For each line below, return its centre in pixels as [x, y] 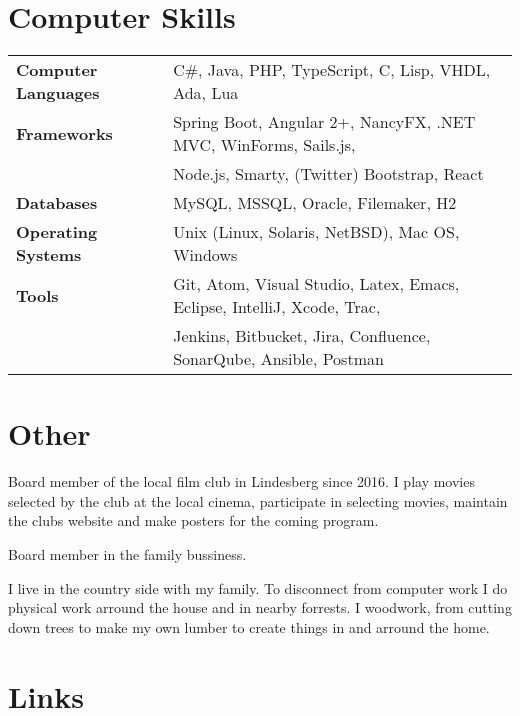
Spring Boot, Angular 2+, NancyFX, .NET [324, 122]
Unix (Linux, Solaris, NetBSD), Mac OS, [316, 232]
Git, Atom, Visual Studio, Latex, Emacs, [316, 284]
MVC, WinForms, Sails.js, [264, 145]
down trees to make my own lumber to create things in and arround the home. [249, 626]
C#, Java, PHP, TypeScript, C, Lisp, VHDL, [332, 70]
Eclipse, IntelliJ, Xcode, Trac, [277, 307]
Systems [49, 255]
